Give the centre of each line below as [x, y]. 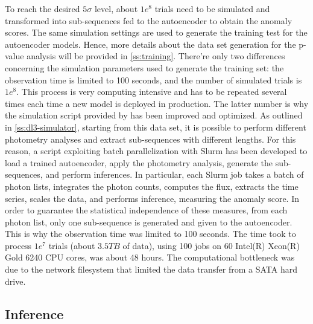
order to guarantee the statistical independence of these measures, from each [146, 210]
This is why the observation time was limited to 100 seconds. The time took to [150, 234]
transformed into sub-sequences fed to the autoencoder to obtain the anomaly [149, 20]
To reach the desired [43, 8]
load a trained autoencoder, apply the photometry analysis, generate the [139, 162]
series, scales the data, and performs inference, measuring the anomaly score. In [152, 198]
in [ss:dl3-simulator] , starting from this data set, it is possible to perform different [156, 127]
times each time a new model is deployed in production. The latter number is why [157, 103]
